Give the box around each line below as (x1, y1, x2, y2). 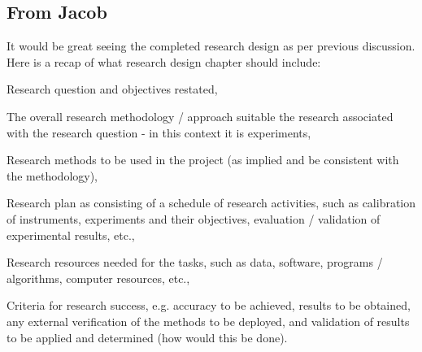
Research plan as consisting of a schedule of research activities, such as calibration (7, 194, 416, 211)
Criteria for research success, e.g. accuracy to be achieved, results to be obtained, (7, 297, 411, 314)
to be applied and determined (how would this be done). (7, 328, 288, 345)
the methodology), (7, 167, 98, 184)
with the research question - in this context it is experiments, (7, 124, 311, 141)
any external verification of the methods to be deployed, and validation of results (7, 312, 410, 329)
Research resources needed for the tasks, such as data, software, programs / (7, 254, 383, 271)
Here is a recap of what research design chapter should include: (7, 53, 321, 70)
